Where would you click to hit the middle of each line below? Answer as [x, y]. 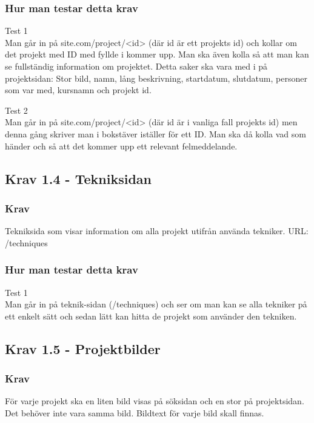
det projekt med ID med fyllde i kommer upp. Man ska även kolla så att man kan [157, 54]
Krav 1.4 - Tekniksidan [78, 178]
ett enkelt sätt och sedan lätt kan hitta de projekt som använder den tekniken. [151, 316]
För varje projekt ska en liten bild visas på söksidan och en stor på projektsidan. [155, 401]
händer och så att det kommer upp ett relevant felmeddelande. [121, 146]
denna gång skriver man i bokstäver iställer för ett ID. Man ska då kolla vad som [155, 133]
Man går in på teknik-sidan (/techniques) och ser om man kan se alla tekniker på [156, 304]
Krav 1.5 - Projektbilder [83, 348]
